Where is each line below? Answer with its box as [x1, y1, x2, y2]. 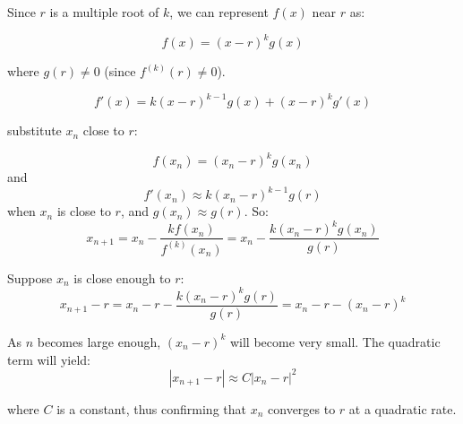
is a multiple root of [49, 3, 159, 21]
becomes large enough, [37, 332, 161, 350]
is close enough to [73, 268, 171, 287]
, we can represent [169, 3, 269, 21]
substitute [7, 121, 62, 140]
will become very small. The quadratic [229, 332, 441, 350]
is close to [56, 202, 111, 221]
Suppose [7, 268, 53, 287]
